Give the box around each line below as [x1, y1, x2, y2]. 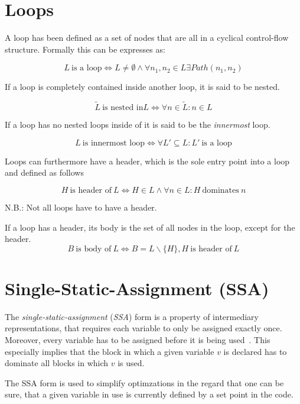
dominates [202, 186, 239, 195]
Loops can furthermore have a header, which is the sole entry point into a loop [5, 154, 290, 167]
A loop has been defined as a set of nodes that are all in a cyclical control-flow [5, 31, 289, 44]
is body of [76, 244, 112, 253]
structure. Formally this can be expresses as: [5, 43, 165, 55]
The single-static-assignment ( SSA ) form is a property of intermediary [5, 310, 259, 322]
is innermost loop [82, 138, 145, 147]
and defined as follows [5, 166, 84, 179]
